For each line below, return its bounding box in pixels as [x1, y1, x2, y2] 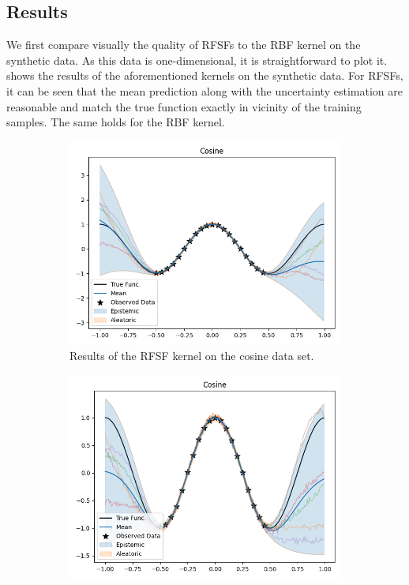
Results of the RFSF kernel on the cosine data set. [69, 347, 314, 364]
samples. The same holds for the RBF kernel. [6, 114, 225, 130]
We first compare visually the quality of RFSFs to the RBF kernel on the [6, 36, 361, 53]
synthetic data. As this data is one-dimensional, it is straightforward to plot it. [6, 51, 388, 68]
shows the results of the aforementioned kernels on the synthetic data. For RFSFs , [6, 67, 403, 84]
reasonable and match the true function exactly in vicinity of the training [6, 98, 362, 114]
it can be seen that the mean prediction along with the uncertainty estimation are [6, 82, 403, 99]
